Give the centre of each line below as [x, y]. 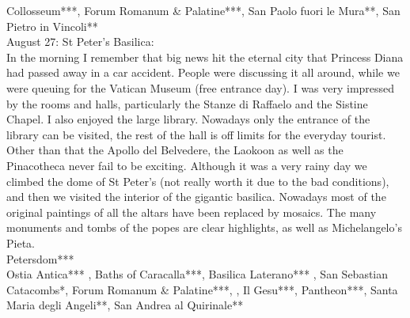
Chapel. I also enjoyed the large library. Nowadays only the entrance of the [188, 119]
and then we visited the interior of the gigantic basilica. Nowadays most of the [196, 197]
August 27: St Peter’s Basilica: [80, 42]
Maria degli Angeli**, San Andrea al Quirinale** [125, 305]
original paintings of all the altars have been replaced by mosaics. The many [192, 212]
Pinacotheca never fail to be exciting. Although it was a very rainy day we [187, 165]
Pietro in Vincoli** [52, 26]
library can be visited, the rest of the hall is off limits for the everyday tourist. [196, 134]
